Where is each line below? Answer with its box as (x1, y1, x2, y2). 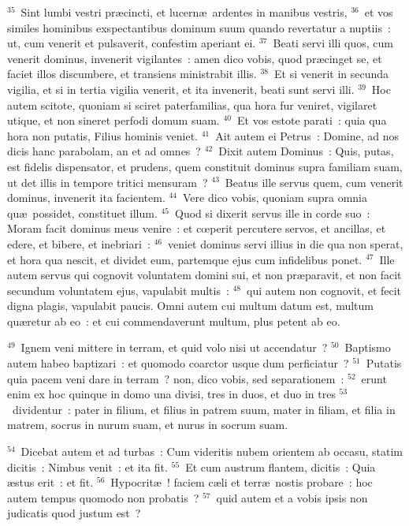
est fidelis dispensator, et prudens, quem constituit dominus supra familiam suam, (7, 158, 403, 174)
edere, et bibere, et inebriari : (7, 235, 151, 252)
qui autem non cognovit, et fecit (247, 282, 402, 298)
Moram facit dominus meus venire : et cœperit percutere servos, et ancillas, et (7, 220, 386, 237)
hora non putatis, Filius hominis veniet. (7, 127, 199, 144)
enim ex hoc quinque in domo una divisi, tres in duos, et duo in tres (7, 386, 336, 402)
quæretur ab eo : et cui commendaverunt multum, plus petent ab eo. (7, 312, 340, 329)
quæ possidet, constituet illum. (7, 204, 158, 221)
